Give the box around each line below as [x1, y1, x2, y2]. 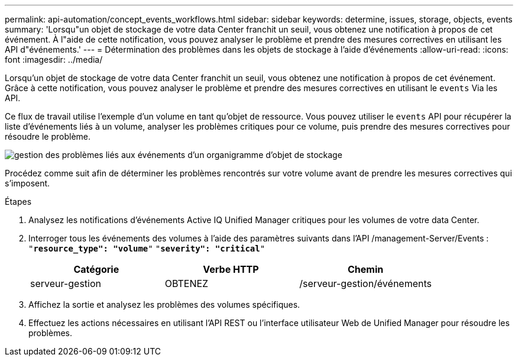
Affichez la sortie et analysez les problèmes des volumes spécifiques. [28, 299, 300, 310]
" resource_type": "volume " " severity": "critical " [28, 244, 266, 253]
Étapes [5, 196, 32, 207]
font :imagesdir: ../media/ [5, 54, 103, 65]
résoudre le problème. [5, 131, 91, 141]
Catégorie [73, 263, 119, 275]
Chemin [348, 263, 384, 275]
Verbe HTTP [203, 263, 259, 275]
